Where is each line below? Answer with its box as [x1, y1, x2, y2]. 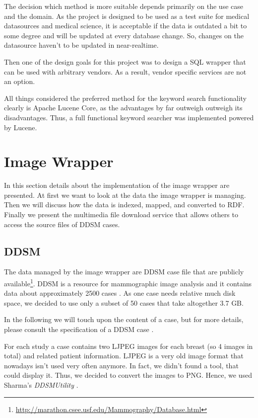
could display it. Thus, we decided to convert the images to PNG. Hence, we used [4, 370, 252, 380]
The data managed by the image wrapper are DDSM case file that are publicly [4, 266, 244, 277]
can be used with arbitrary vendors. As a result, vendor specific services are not [4, 66, 247, 77]
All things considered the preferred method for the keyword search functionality [4, 92, 247, 103]
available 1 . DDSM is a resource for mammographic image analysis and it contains [4, 277, 252, 288]
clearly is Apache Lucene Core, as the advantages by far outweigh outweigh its [4, 102, 243, 113]
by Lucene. [4, 122, 37, 132]
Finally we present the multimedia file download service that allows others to [4, 209, 238, 220]
